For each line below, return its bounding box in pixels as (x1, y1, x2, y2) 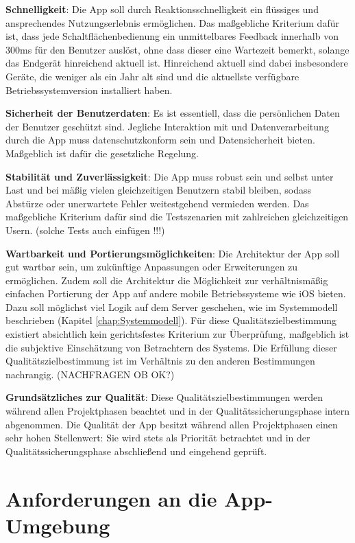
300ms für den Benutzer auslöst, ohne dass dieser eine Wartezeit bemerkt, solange (5, 42, 350, 56)
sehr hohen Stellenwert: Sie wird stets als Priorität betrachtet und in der (5, 430, 310, 445)
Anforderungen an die (5, 484, 217, 512)
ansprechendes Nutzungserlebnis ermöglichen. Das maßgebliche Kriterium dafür (5, 15, 339, 30)
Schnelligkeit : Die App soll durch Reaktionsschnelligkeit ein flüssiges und (5, 2, 319, 16)
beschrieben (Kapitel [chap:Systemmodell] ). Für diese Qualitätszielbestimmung (5, 313, 337, 327)
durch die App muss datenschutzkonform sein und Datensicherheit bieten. (5, 132, 315, 147)
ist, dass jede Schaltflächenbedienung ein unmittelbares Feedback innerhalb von (5, 29, 339, 43)
